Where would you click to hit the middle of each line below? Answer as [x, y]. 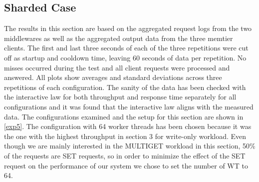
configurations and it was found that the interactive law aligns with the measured [129, 106]
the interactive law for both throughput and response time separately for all [120, 97]
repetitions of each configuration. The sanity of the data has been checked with [125, 87]
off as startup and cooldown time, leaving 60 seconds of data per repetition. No [125, 57]
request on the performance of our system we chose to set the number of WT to [126, 165]
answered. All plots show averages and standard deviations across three [113, 77]
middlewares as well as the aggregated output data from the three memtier [119, 38]
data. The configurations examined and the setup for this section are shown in [124, 116]
